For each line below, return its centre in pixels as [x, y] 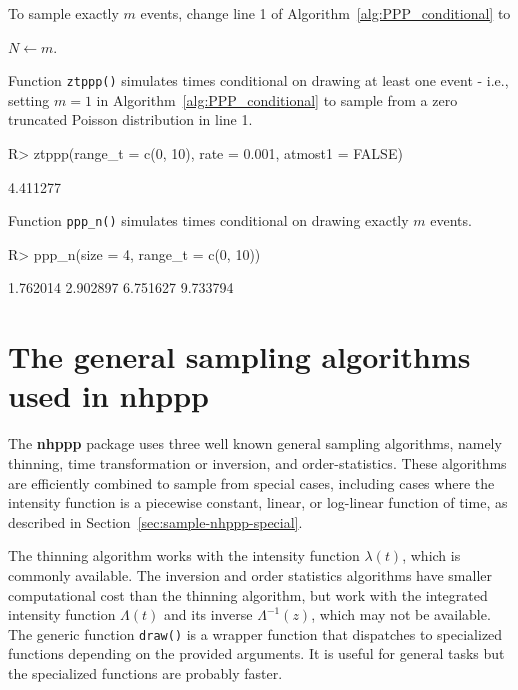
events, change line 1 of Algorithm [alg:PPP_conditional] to [325, 13]
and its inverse [208, 614]
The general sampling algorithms [239, 356]
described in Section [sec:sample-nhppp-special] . [155, 521]
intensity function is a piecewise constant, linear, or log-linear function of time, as [258, 502]
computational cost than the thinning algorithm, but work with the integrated [248, 594]
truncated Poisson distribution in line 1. [130, 119]
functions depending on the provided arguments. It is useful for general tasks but [256, 653]
